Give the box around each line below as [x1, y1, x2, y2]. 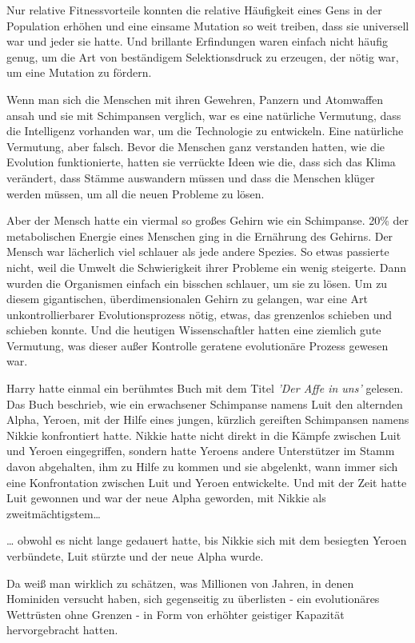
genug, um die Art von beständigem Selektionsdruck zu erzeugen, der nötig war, [6, 48, 399, 65]
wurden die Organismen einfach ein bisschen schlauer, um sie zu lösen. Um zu [6, 274, 388, 291]
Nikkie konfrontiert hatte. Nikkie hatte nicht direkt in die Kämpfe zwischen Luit [6, 426, 401, 443]
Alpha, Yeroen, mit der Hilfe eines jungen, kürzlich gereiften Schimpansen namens [6, 411, 409, 428]
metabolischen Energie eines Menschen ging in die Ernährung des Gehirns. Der [6, 227, 393, 244]
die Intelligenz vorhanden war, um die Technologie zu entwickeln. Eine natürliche [6, 122, 404, 139]
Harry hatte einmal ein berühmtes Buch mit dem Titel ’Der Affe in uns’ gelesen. [6, 380, 404, 397]
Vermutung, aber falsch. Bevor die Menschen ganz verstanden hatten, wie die [6, 138, 385, 154]
